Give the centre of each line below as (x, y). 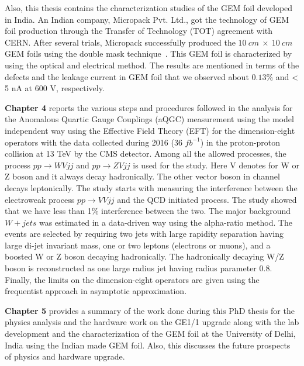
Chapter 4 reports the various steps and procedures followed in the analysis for (149, 107)
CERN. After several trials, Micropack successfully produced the (120, 42)
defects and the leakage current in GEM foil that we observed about (127, 76)
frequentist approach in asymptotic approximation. (96, 291)
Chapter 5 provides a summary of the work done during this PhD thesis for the (150, 310)
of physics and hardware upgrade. (65, 356)
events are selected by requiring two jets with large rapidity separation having (144, 234)
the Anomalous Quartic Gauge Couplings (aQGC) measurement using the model (149, 119)
